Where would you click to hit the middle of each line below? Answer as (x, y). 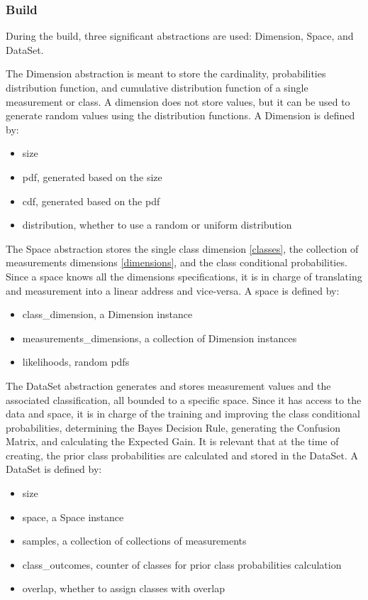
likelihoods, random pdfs (76, 362)
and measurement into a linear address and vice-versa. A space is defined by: (173, 290)
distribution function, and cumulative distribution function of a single (157, 87)
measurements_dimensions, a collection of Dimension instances (160, 338)
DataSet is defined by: (54, 469)
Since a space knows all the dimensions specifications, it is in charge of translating (184, 276)
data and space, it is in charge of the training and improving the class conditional (183, 414)
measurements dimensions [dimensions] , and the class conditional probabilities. (177, 262)
